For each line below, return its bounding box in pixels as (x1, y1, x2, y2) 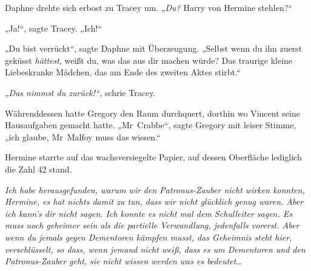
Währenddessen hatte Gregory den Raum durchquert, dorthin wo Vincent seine (5, 106, 300, 119)
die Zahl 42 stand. (5, 162, 72, 175)
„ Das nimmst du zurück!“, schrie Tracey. (5, 86, 156, 98)
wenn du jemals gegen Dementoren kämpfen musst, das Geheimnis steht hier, (5, 230, 292, 243)
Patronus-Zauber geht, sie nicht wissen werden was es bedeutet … (5, 255, 242, 267)
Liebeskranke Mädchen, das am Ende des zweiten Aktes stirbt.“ (5, 66, 241, 78)
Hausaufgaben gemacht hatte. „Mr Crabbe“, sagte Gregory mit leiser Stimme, (5, 118, 296, 131)
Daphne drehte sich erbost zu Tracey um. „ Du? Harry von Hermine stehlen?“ (5, 1, 292, 13)
